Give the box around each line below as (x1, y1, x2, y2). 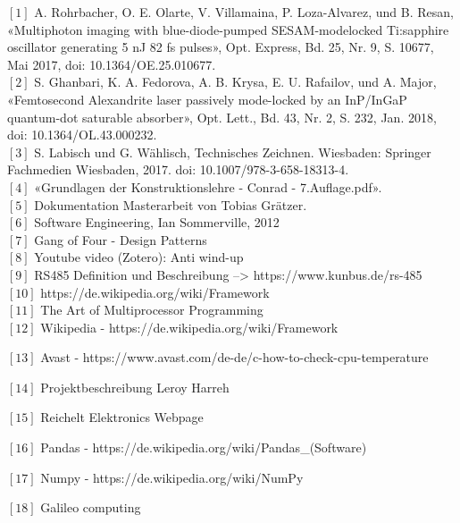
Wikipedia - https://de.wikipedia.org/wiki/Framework (40, 317, 339, 336)
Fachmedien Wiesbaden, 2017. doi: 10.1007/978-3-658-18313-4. (7, 160, 349, 179)
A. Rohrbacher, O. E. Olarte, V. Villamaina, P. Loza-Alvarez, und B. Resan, (34, 3, 454, 21)
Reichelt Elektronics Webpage (40, 408, 204, 426)
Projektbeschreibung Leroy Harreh (40, 377, 230, 396)
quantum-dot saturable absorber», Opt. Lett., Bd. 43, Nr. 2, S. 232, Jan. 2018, (7, 107, 437, 126)
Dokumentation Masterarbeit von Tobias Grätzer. (34, 195, 307, 214)
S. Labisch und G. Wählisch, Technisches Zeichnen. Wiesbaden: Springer (34, 142, 431, 161)
